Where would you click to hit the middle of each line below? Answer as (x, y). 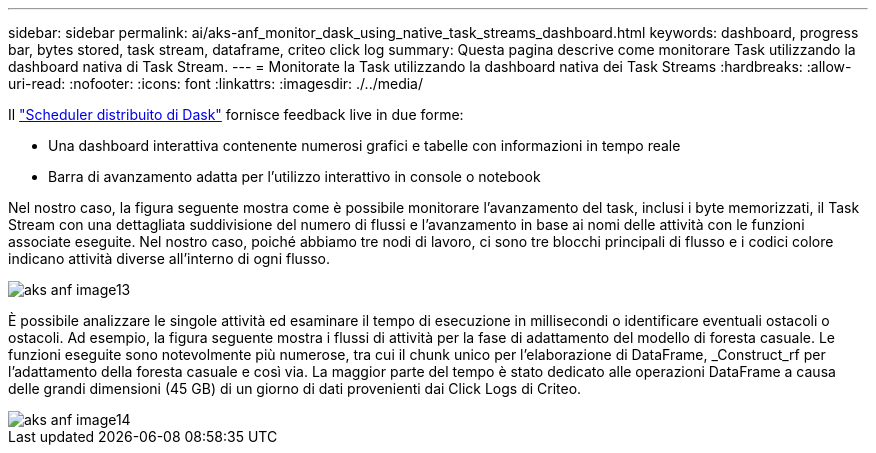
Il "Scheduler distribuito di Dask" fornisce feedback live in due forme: (236, 114)
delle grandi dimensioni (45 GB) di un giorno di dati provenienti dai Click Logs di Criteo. (295, 388)
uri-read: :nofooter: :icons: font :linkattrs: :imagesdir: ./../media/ (216, 83)
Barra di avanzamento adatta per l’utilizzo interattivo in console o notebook (294, 176)
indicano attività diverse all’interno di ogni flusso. (169, 258)
